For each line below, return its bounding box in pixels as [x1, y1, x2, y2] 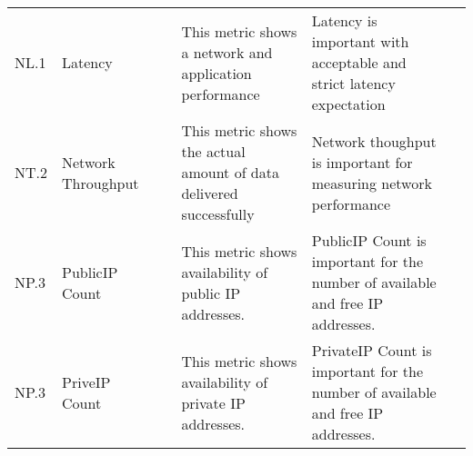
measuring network [311, 172, 432, 193]
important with [311, 31, 409, 52]
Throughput [62, 172, 139, 193]
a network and [181, 41, 273, 63]
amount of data [181, 162, 279, 183]
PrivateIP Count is [311, 340, 432, 361]
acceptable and [311, 52, 407, 73]
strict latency [311, 73, 396, 94]
